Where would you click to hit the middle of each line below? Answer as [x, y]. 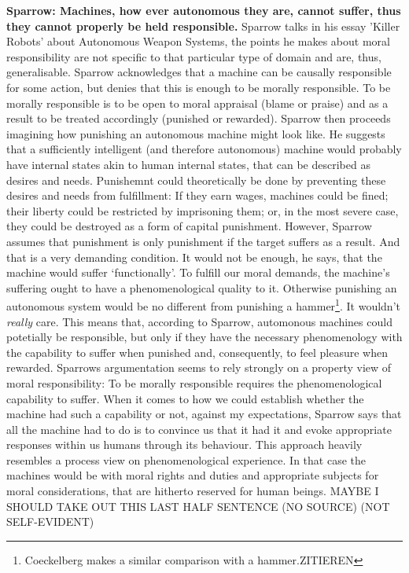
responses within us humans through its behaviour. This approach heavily [184, 444]
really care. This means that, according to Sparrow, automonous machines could [199, 321]
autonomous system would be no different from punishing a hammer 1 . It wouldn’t [203, 305]
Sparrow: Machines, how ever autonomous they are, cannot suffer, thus [204, 10]
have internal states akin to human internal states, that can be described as [188, 164]
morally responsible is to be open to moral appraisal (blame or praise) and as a [197, 103]
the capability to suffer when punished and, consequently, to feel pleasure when [197, 352]
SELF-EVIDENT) [50, 522]
